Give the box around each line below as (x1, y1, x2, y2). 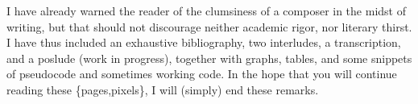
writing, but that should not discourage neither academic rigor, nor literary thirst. (6, 18, 412, 35)
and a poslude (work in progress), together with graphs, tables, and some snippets (6, 49, 412, 66)
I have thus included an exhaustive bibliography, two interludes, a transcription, (6, 34, 401, 51)
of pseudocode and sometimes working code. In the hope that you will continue (6, 65, 397, 82)
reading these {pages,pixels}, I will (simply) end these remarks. (6, 81, 319, 98)
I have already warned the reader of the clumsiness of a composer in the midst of (6, 2, 406, 19)
